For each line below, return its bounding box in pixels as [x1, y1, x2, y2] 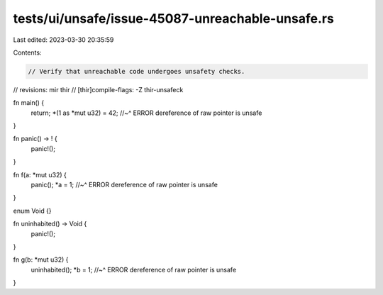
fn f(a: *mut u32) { [13, 170, 67, 179]
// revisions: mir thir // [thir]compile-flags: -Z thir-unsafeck [13, 85, 184, 94]
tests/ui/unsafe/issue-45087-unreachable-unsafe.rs [13, 11, 335, 26]
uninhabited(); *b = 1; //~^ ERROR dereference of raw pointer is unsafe [30, 265, 237, 274]
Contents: [13, 48, 42, 57]
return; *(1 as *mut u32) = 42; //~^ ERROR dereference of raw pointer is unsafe [30, 108, 262, 117]
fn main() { [13, 99, 45, 107]
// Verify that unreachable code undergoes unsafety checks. [28, 67, 245, 75]
